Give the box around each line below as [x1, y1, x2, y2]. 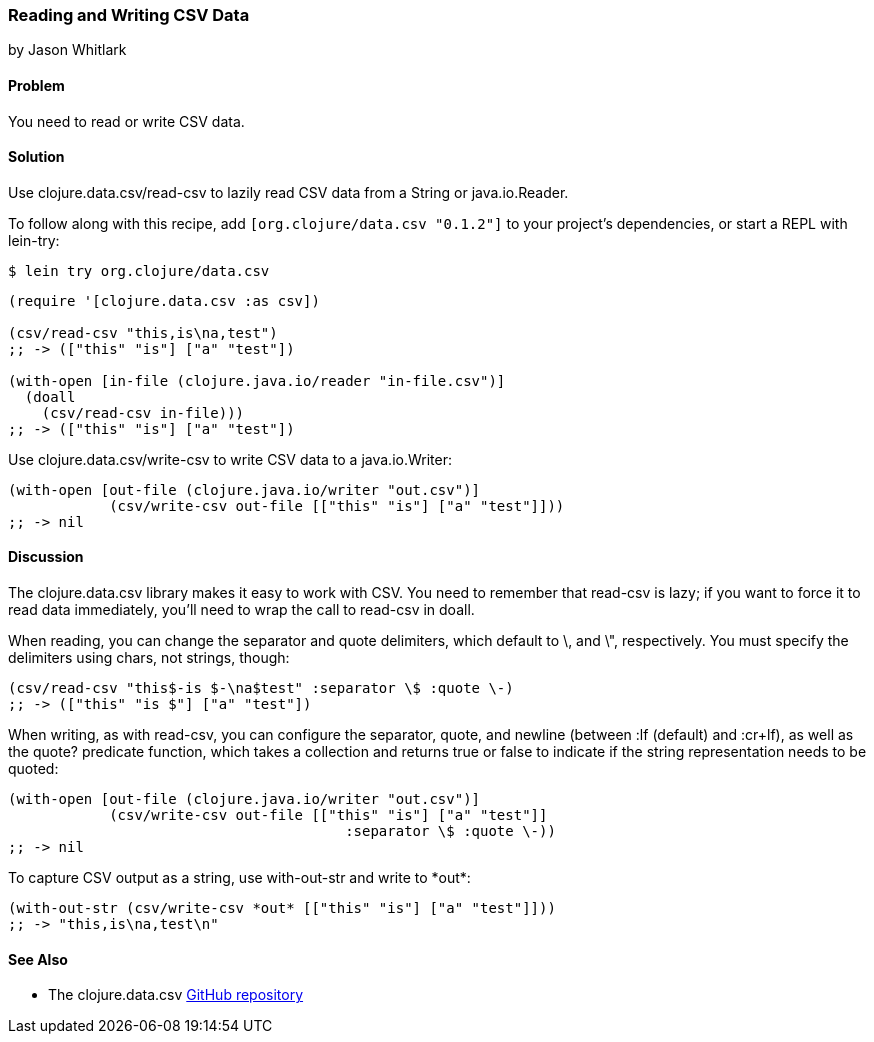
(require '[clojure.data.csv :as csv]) [8, 292, 320, 309]
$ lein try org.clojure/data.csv [8, 262, 270, 279]
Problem [8, 76, 65, 94]
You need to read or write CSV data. [8, 112, 245, 130]
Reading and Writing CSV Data [8, 5, 250, 25]
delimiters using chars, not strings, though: [8, 649, 290, 667]
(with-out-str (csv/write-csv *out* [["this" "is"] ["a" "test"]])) [8, 900, 556, 917]
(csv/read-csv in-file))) [41, 404, 245, 421]
